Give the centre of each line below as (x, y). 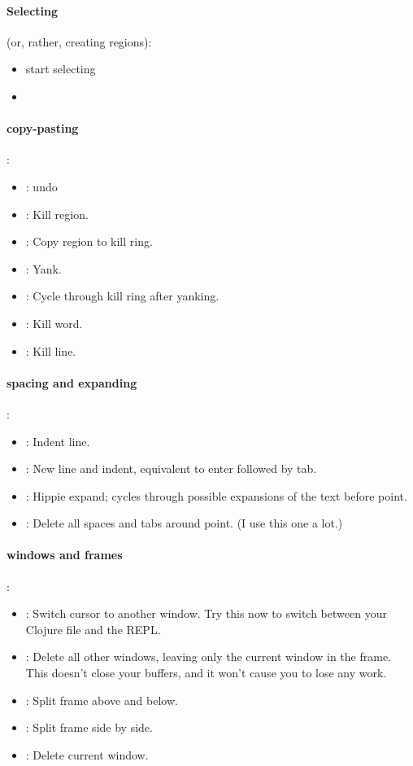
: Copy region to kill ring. (89, 241)
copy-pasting (43, 128)
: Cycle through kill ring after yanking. (122, 296)
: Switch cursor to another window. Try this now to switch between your (206, 613)
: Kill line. (51, 350)
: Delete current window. (87, 754)
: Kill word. (54, 323)
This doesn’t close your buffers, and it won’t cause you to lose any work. (206, 673)
